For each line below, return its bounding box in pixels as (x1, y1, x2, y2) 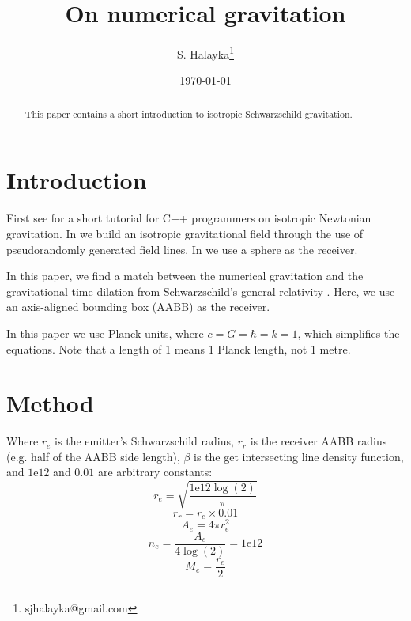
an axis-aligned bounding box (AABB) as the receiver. (6, 298, 270, 315)
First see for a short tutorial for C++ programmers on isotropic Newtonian (6, 210, 371, 226)
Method (6, 387, 94, 419)
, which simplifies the (297, 324, 400, 341)
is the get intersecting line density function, (194, 448, 404, 464)
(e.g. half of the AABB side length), (6, 448, 180, 464)
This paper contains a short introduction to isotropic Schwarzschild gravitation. (25, 107, 353, 120)
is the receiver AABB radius (250, 433, 387, 449)
